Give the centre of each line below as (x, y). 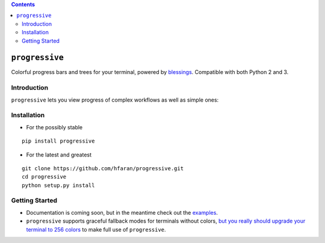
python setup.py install (58, 185)
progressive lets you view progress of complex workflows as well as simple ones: (115, 100)
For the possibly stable (54, 127)
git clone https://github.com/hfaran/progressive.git (103, 168)
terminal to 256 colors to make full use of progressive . (96, 229)
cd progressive (44, 177)
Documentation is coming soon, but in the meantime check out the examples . (122, 212)
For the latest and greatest (59, 155)
